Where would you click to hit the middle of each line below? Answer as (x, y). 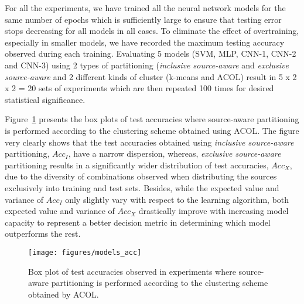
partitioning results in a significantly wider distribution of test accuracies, (137, 165)
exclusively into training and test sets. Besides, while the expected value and (142, 187)
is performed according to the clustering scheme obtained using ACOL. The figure (152, 130)
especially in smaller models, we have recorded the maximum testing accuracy (145, 42)
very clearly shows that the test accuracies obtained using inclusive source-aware (149, 142)
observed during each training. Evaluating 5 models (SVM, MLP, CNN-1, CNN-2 (151, 53)
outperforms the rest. (43, 234)
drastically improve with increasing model (214, 211)
